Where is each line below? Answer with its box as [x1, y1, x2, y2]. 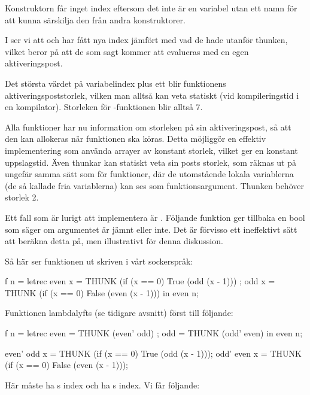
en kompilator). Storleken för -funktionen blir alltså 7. [5, 101, 203, 113]
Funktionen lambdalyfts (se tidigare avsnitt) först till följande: [5, 306, 233, 319]
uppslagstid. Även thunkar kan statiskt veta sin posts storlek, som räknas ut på [5, 156, 297, 168]
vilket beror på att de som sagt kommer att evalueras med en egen [5, 45, 249, 57]
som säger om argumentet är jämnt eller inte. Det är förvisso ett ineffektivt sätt [5, 223, 297, 235]
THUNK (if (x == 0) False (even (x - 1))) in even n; [5, 286, 199, 299]
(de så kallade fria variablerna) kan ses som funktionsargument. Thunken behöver [5, 179, 304, 192]
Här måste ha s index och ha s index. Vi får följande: [5, 378, 200, 391]
